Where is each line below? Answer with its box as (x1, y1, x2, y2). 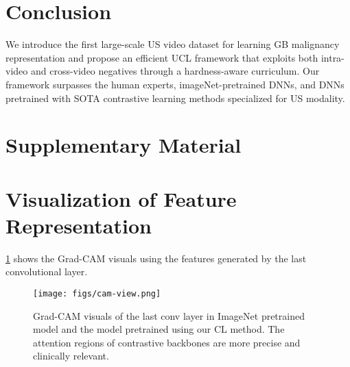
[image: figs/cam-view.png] (33, 288, 161, 299)
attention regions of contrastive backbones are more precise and (33, 335, 301, 349)
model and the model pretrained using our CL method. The (33, 322, 285, 336)
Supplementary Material (5, 131, 242, 159)
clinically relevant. (33, 349, 109, 363)
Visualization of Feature (5, 184, 237, 212)
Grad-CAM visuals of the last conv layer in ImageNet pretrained (33, 308, 305, 322)
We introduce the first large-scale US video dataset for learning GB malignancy (5, 37, 340, 51)
